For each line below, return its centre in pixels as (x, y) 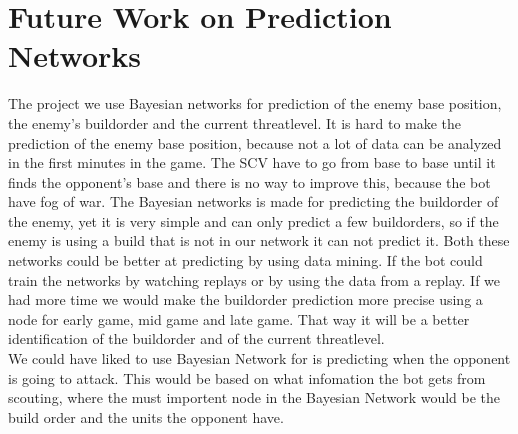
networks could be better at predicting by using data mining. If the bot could (245, 260)
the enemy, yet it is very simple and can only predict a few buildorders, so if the (253, 220)
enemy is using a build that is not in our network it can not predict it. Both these (259, 240)
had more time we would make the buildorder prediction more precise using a (245, 299)
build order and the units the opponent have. (146, 416)
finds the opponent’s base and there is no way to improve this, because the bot (249, 181)
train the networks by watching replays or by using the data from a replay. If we (254, 279)
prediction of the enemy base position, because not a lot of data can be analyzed (255, 142)
